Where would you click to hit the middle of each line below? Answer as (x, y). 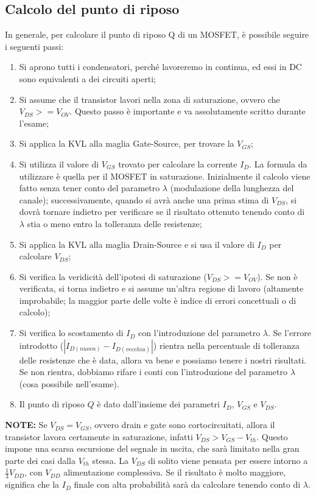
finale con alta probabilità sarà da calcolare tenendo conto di (187, 484)
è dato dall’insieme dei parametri (158, 404)
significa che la (32, 484)
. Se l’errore (289, 333)
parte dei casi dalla (40, 460)
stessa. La (111, 460)
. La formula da (278, 163)
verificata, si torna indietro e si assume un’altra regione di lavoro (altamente (161, 288)
